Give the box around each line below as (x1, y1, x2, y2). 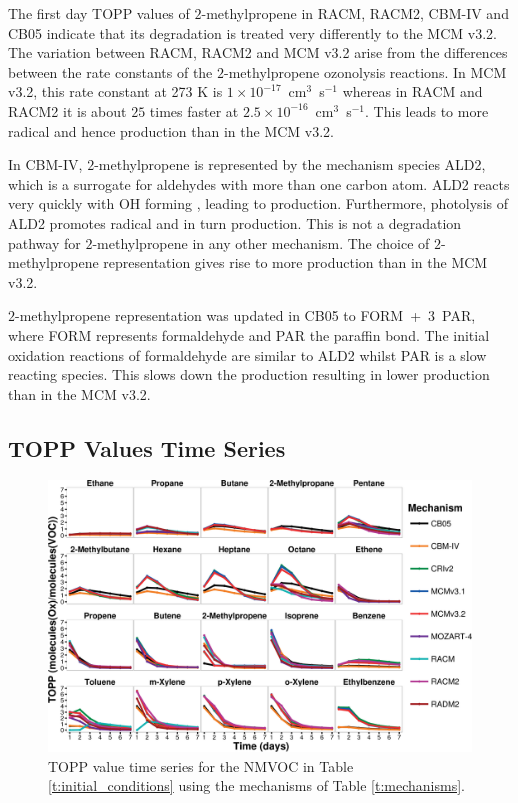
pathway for (8, 232, 81, 253)
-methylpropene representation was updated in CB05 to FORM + (15, 305, 422, 326)
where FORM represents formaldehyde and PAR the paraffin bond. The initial (8, 324, 490, 345)
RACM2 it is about (8, 100, 127, 121)
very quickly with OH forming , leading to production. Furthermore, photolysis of (8, 193, 508, 214)
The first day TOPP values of (8, 3, 190, 23)
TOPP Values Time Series (8, 432, 286, 463)
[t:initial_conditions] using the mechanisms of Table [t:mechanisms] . (48, 775, 465, 796)
